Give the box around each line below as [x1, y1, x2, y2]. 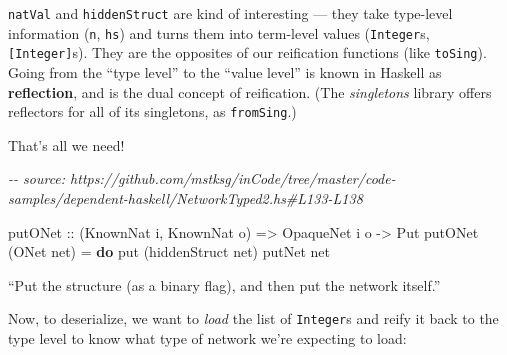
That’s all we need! [8, 134, 125, 155]
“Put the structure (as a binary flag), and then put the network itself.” [8, 274, 441, 295]
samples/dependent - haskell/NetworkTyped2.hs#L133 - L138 [8, 188, 363, 208]
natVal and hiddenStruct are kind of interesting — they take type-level [8, 3, 453, 23]
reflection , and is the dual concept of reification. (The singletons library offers [8, 81, 492, 102]
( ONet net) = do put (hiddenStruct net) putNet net [8, 241, 331, 262]
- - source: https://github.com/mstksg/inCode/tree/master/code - [8, 168, 396, 189]
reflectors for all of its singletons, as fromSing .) [8, 101, 297, 122]
